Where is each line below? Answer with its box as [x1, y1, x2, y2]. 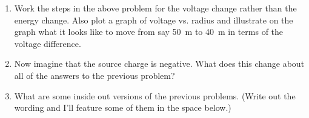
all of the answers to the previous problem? [14, 69, 175, 81]
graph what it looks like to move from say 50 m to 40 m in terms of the [14, 25, 284, 38]
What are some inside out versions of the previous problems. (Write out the [14, 89, 296, 102]
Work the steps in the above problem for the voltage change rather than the [14, 2, 297, 14]
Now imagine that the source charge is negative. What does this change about [14, 57, 305, 70]
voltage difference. [14, 37, 81, 49]
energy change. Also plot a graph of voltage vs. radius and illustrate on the [14, 13, 293, 26]
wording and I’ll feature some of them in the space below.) [14, 101, 231, 114]
